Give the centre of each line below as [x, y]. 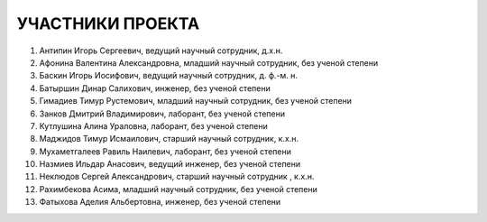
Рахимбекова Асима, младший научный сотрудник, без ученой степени [178, 189]
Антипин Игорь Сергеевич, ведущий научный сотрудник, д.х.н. [161, 51]
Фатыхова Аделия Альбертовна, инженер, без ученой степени [160, 202]
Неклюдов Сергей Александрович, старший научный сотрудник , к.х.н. [177, 177]
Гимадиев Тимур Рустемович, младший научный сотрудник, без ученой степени [195, 101]
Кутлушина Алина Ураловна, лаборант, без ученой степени [153, 125]
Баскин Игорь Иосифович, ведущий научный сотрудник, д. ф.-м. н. [168, 76]
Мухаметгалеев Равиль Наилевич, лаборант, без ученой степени [165, 151]
